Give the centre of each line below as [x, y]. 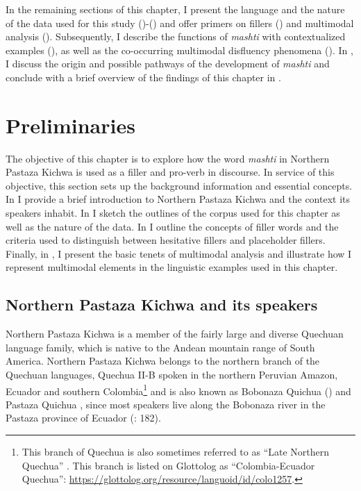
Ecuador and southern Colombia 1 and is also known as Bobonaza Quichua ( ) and [178, 390]
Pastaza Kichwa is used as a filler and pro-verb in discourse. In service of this [170, 172]
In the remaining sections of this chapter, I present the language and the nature [175, 9]
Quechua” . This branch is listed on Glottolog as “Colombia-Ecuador [168, 465]
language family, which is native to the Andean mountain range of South [160, 347]
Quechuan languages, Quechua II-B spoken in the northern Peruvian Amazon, [172, 375]
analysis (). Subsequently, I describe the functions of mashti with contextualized [176, 36]
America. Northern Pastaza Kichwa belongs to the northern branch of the [163, 361]
